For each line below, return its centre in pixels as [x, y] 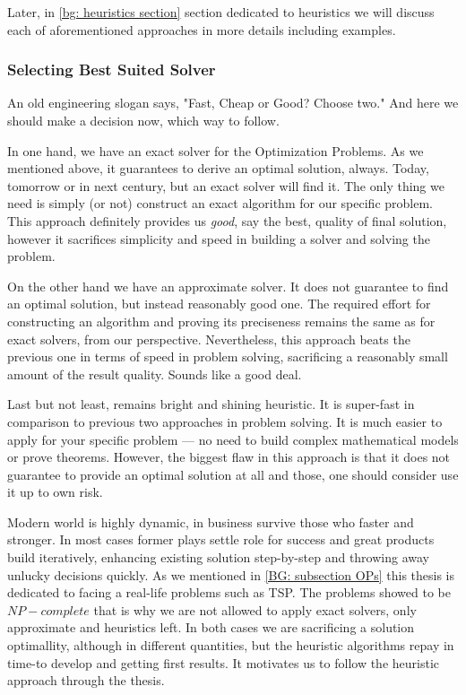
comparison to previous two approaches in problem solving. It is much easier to [225, 421]
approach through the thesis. [86, 680]
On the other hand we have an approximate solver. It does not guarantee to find [228, 286]
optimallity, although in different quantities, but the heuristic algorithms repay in [231, 645]
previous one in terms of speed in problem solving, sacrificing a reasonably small [228, 356]
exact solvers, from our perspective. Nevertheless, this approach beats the [209, 339]
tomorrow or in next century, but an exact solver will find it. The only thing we [226, 185]
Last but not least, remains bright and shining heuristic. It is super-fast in [211, 404]
